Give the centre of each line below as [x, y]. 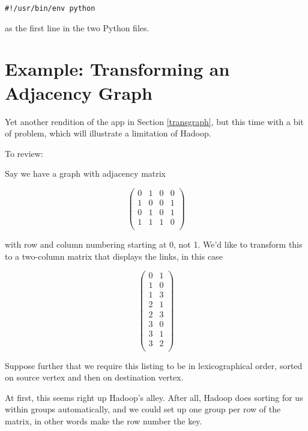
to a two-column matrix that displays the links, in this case [114, 256]
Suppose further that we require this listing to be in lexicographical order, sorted [154, 365]
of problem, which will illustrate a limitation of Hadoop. [108, 133]
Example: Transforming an [117, 69]
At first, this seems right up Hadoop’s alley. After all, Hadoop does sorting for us [154, 397]
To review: [24, 153]
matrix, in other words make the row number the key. [104, 421]
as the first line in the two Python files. [77, 27]
